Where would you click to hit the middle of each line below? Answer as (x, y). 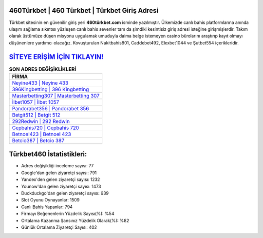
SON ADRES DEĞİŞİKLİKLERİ (43, 69)
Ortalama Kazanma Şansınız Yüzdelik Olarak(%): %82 (75, 220)
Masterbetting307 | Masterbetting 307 (56, 96)
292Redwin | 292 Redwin (41, 121)
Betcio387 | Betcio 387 (38, 140)
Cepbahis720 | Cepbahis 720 (46, 128)
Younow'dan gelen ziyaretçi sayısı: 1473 (61, 186)
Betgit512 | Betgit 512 (36, 115)
